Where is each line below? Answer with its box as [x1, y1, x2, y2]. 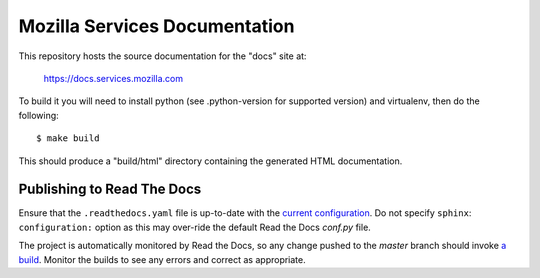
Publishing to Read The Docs [18, 181, 202, 198]
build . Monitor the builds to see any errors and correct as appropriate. [18, 253, 307, 265]
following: [18, 109, 59, 121]
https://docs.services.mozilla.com [43, 72, 184, 84]
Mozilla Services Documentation [18, 15, 295, 37]
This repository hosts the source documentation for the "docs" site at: [18, 50, 307, 62]
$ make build [36, 133, 100, 144]
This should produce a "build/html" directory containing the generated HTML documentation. [18, 155, 403, 167]
